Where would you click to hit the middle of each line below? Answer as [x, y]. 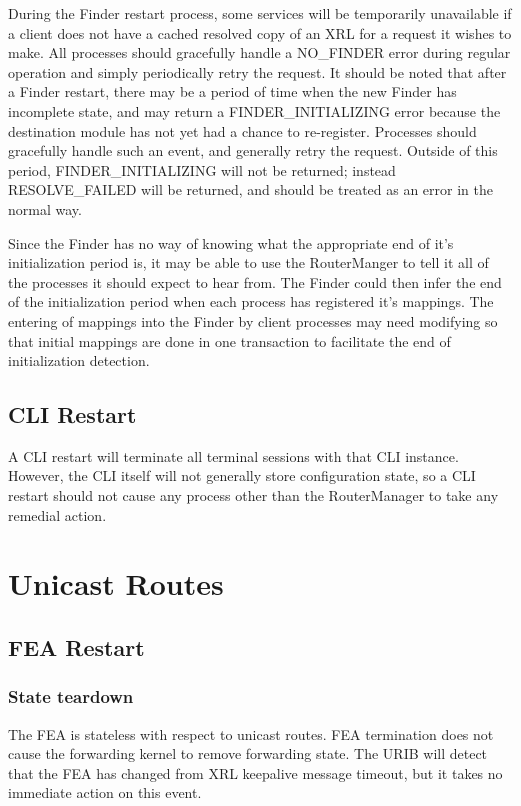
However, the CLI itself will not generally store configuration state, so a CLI [242, 475]
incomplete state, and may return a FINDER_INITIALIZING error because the [254, 110]
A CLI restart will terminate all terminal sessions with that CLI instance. [233, 455]
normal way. [45, 208]
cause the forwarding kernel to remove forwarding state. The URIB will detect [248, 753]
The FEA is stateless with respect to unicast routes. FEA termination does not [251, 733]
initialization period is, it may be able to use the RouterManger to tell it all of [248, 262]
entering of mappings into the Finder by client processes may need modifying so [253, 320]
